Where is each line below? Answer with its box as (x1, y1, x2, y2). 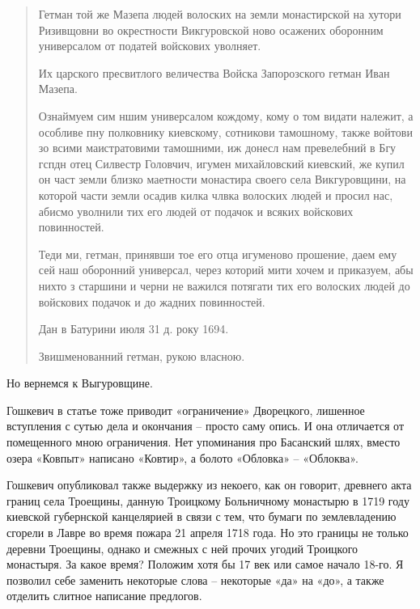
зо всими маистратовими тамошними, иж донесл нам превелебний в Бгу (38, 139, 397, 156)
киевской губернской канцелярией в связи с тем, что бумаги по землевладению (6, 508, 397, 525)
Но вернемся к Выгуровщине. (6, 374, 153, 391)
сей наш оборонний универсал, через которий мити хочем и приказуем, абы (38, 261, 414, 278)
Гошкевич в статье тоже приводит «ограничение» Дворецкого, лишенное (6, 401, 365, 418)
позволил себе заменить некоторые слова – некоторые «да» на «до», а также (6, 571, 384, 588)
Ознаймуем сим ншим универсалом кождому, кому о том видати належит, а (38, 107, 414, 124)
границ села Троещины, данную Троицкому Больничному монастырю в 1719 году (6, 492, 409, 509)
